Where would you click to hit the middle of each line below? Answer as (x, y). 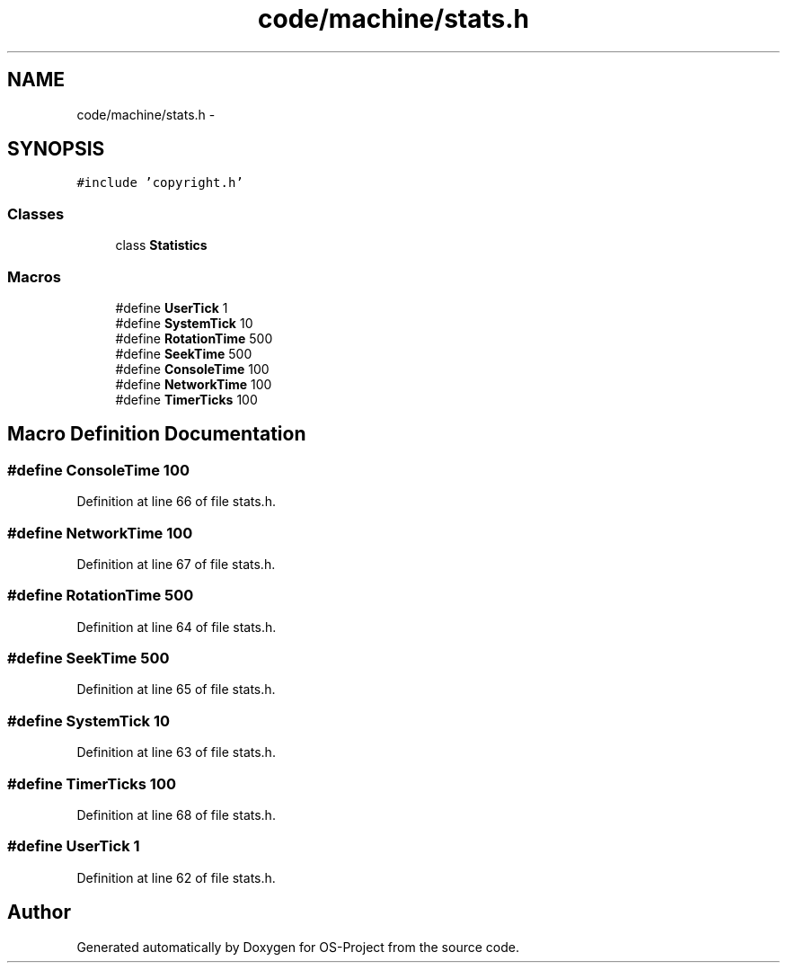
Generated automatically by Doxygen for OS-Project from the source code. (298, 947)
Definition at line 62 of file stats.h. (176, 877)
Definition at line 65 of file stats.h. (176, 690)
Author (39, 912)
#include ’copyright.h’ (160, 183)
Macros (34, 276)
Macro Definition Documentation (157, 434)
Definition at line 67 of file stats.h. (176, 564)
